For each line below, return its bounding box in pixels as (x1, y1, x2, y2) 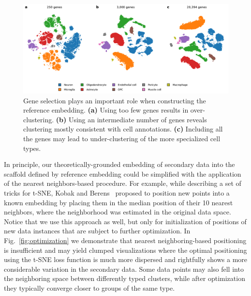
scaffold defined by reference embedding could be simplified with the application (4, 168, 241, 179)
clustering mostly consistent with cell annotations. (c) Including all (23, 124, 223, 134)
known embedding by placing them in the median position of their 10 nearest (4, 197, 233, 207)
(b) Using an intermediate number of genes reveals (56, 114, 207, 124)
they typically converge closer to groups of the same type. (4, 282, 175, 293)
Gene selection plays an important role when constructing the (23, 95, 206, 105)
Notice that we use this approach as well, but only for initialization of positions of (4, 216, 247, 226)
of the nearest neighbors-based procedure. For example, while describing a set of (4, 178, 241, 188)
